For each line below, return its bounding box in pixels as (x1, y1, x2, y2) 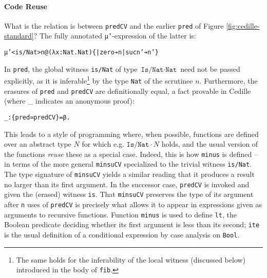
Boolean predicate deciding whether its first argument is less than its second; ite (4, 219, 260, 230)
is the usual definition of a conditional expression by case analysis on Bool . (4, 229, 240, 240)
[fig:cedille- (226, 20, 260, 31)
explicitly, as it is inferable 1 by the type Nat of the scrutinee (4, 74, 193, 86)
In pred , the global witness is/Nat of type (4, 63, 138, 74)
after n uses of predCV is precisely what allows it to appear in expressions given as (4, 199, 262, 210)
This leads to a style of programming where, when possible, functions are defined (4, 128, 259, 139)
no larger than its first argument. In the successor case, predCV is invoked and (4, 178, 250, 189)
